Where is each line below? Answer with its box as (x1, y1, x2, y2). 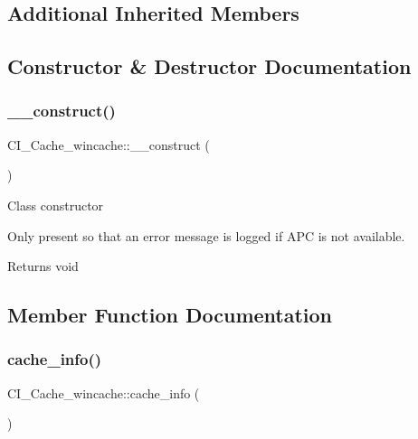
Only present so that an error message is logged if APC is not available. (7, 226, 405, 245)
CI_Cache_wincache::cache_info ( (7, 383, 200, 402)
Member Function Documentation (7, 301, 333, 329)
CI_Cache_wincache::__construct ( (7, 135, 210, 154)
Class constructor (7, 195, 104, 214)
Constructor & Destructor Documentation (7, 52, 412, 80)
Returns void (7, 257, 79, 276)
